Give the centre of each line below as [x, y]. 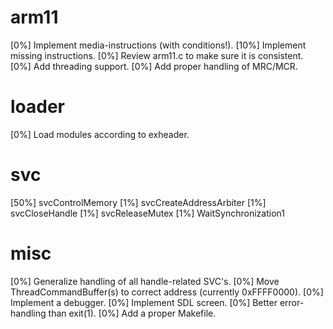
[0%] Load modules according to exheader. [100, 134]
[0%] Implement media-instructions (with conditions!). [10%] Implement [158, 45]
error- [292, 302]
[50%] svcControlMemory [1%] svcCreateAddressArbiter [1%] [138, 202]
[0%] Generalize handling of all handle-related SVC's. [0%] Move [145, 281]
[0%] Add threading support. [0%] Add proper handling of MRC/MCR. [154, 66]
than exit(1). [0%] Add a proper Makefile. [132, 313]
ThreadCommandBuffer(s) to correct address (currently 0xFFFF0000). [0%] [167, 292]
